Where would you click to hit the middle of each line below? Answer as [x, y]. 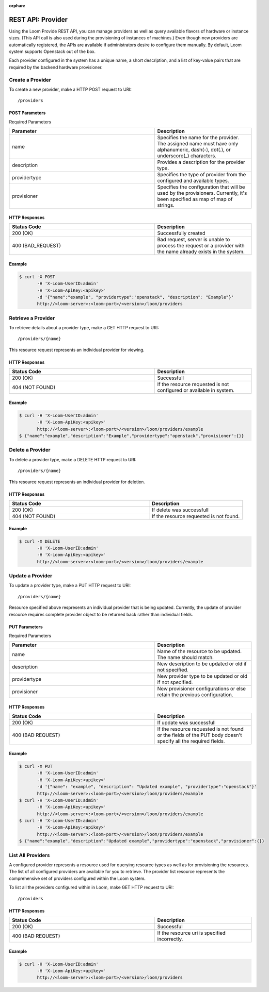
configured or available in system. [196, 390]
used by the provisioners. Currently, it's [202, 193]
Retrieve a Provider [32, 318]
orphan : [17, 6]
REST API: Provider [38, 19]
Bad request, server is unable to [194, 239]
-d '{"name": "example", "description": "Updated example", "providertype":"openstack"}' [147, 787]
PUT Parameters [26, 627]
